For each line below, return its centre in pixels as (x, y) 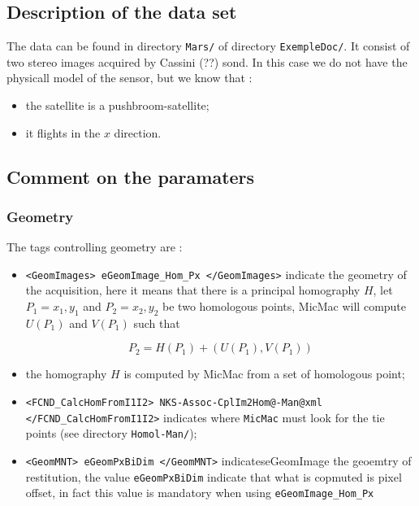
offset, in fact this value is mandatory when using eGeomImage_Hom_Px (200, 493)
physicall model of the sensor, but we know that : (130, 78)
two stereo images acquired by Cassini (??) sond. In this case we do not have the (207, 61)
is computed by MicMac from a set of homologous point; (264, 374)
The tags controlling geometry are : (95, 247)
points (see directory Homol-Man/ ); (111, 433)
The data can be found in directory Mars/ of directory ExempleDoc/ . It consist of (208, 46)
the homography (66, 374)
